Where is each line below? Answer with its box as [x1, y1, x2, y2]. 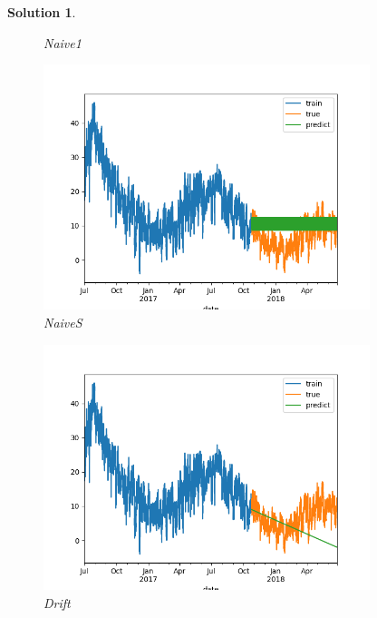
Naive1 [43, 33, 82, 52]
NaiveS [43, 313, 82, 332]
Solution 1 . [7, 3, 76, 21]
